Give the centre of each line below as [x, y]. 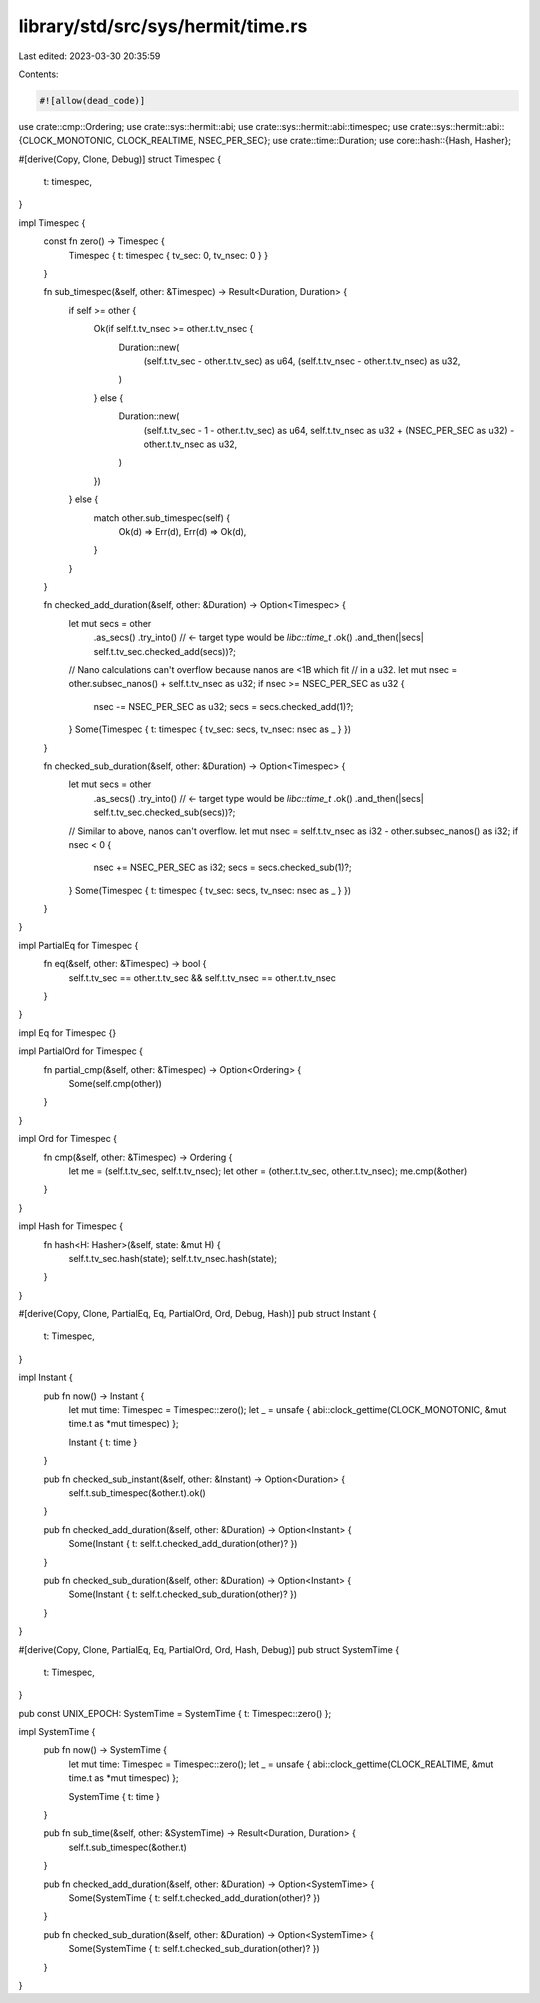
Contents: [38, 74]
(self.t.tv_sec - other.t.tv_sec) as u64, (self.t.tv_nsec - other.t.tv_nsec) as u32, [302, 361]
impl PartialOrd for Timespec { [81, 1051]
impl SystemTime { [57, 1732]
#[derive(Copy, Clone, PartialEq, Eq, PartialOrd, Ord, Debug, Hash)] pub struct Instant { [197, 1314]
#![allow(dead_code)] [92, 100]
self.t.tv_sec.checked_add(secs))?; [165, 651]
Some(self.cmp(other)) [115, 1083]
